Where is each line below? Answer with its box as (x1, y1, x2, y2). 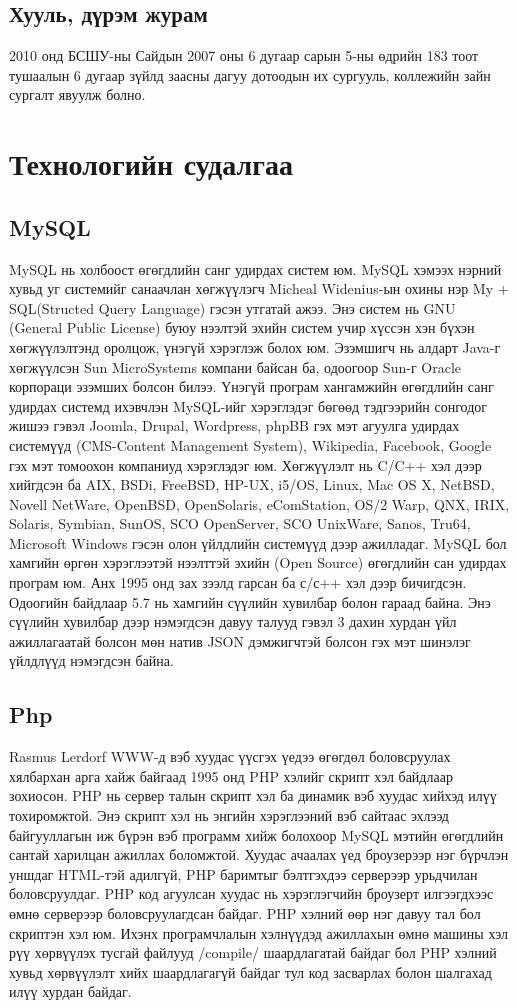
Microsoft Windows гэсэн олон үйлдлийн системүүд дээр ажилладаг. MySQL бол (9, 532, 507, 553)
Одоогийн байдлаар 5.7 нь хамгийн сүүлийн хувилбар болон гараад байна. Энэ (9, 591, 491, 612)
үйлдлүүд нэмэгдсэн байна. (9, 650, 174, 671)
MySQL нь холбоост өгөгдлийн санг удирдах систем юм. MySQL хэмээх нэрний (9, 258, 502, 279)
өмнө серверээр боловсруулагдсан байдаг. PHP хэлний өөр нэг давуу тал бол (9, 902, 481, 923)
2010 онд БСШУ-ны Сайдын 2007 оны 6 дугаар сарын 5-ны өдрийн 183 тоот (9, 45, 479, 66)
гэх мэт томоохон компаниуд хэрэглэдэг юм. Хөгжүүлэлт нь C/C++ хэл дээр (9, 454, 482, 475)
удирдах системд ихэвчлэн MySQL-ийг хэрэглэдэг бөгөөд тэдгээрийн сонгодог (9, 395, 488, 416)
